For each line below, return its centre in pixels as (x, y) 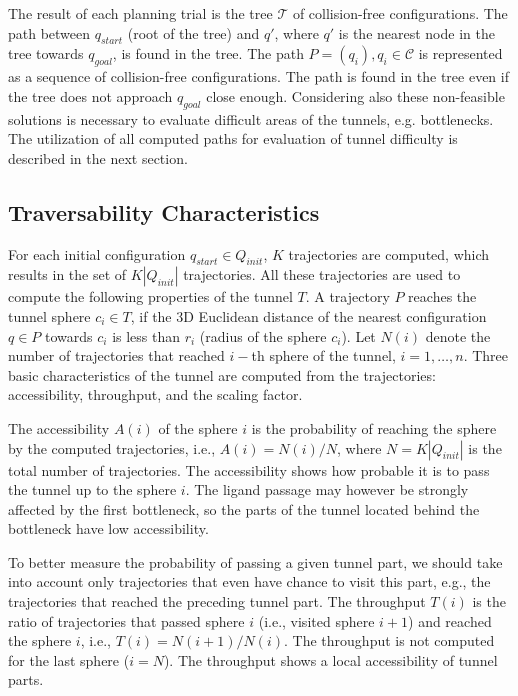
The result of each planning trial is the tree (140, 13)
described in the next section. (98, 157)
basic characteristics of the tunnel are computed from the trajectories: (222, 374)
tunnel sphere (49, 315)
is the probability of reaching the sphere (374, 427)
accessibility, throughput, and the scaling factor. (155, 394)
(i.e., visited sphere (316, 620)
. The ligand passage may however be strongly (327, 489)
